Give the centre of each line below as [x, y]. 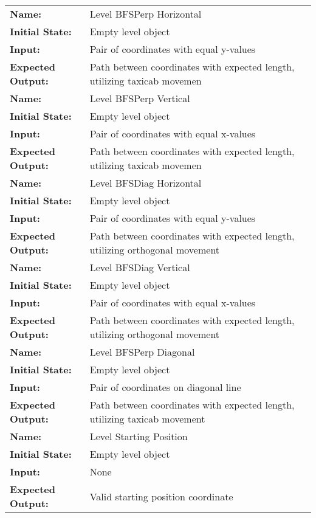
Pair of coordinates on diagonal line [165, 387]
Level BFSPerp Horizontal [146, 14]
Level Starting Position [139, 436]
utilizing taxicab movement [147, 419]
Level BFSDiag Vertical [140, 267]
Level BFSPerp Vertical [140, 98]
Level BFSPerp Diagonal [142, 352]
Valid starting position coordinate [161, 496]
